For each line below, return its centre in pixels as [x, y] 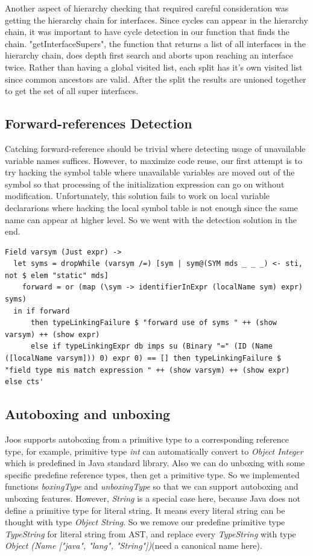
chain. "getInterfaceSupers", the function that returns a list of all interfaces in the [156, 43]
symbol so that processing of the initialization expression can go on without [145, 184]
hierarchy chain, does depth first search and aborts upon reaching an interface [149, 55]
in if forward [42, 311]
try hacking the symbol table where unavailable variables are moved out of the [150, 172]
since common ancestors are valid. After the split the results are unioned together [156, 79]
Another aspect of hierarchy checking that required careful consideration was [147, 8]
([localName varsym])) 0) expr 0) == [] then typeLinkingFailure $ [143, 359]
